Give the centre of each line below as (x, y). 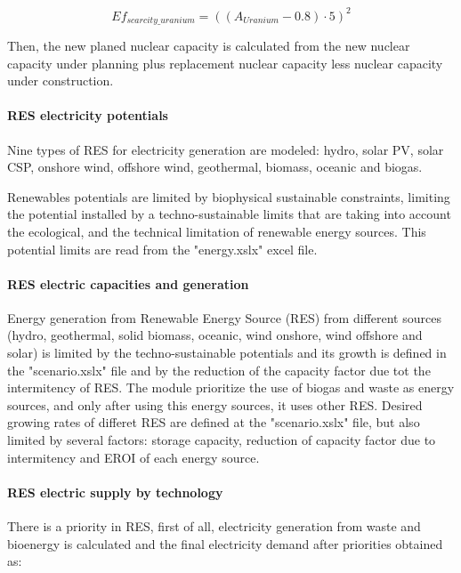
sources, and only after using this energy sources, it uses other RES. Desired (215, 404)
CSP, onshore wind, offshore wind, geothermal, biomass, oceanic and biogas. (215, 167)
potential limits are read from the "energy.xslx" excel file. (162, 249)
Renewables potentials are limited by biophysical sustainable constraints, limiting (229, 196)
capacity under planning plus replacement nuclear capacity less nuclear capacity (225, 63)
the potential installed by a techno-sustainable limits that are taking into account (229, 214)
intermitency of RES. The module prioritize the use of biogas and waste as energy (231, 387)
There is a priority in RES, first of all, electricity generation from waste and (214, 526)
